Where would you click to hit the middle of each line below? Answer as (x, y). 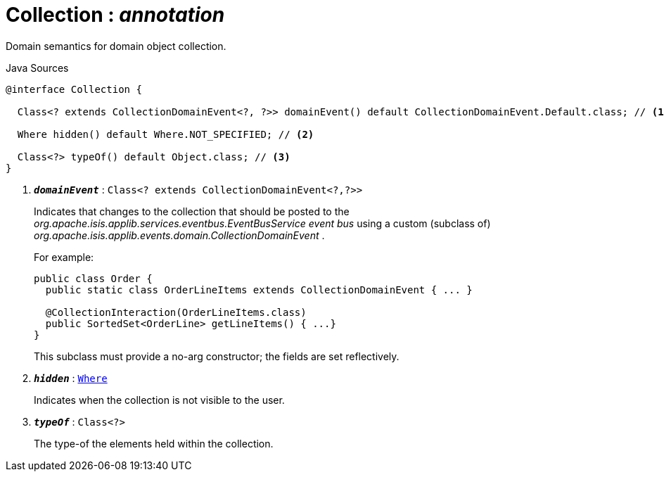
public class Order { (93, 278)
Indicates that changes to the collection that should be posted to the (192, 211)
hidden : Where (71, 378)
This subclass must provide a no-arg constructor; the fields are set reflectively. (217, 356)
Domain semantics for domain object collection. (116, 46)
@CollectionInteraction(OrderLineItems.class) (176, 312)
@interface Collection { (74, 89)
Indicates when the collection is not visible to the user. (159, 400)
